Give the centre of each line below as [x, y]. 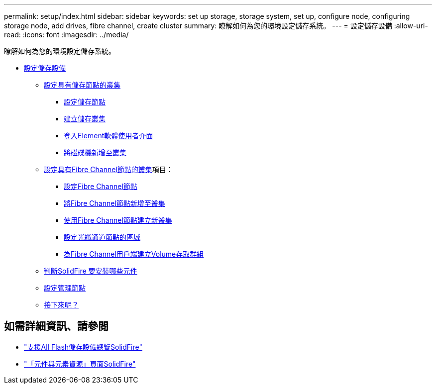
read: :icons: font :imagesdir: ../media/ [66, 35]
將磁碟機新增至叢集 [95, 152]
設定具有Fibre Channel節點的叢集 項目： [109, 169]
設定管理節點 [65, 288]
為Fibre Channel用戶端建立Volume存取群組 [134, 254]
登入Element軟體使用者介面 [109, 136]
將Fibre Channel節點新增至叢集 [114, 203]
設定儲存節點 [85, 102]
